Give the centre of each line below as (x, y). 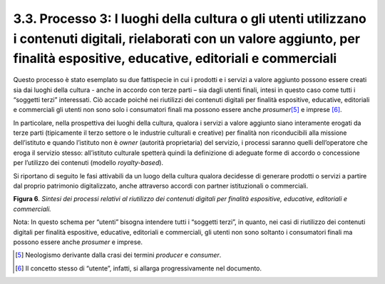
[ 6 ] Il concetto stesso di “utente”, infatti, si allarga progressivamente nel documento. (139, 268)
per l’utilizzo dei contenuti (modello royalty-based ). (88, 163)
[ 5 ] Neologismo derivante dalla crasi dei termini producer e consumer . (118, 255)
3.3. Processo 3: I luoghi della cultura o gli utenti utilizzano (190, 19)
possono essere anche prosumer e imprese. (78, 242)
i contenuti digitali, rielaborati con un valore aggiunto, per (186, 39)
